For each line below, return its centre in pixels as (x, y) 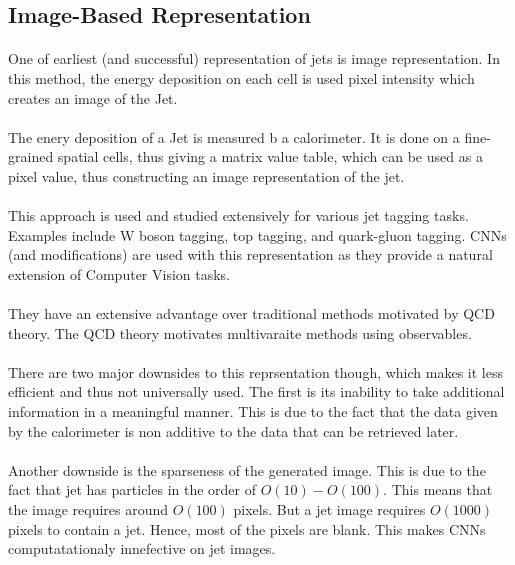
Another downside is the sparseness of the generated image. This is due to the (247, 469)
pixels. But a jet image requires (329, 509)
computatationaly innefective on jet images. (142, 548)
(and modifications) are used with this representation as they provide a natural (250, 254)
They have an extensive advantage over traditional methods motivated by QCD (251, 313)
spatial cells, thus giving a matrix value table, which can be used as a (270, 156)
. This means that (438, 489)
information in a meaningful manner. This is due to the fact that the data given (253, 411)
